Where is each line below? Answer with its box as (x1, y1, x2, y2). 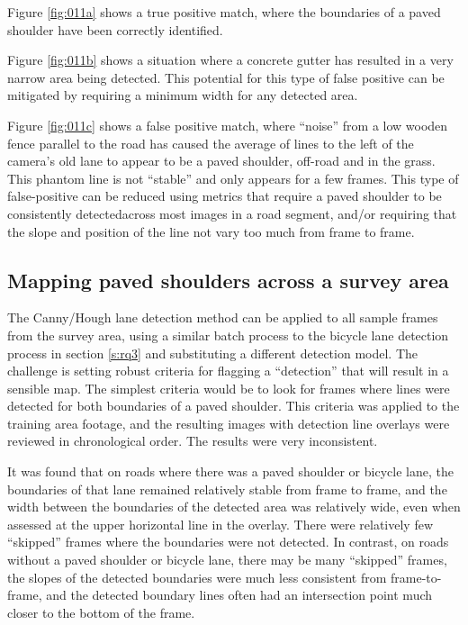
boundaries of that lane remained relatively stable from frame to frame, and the (7, 479, 447, 498)
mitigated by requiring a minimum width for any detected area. (7, 86, 358, 104)
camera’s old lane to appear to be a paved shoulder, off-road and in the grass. (7, 151, 436, 170)
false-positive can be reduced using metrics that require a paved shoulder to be (7, 186, 442, 205)
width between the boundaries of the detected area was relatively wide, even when (7, 497, 461, 516)
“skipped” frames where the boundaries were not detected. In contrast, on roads (7, 532, 449, 551)
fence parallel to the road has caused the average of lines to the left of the (7, 133, 414, 152)
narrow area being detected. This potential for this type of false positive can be (7, 68, 445, 86)
